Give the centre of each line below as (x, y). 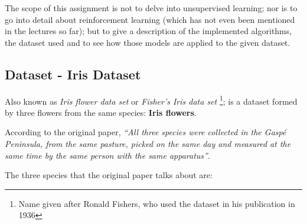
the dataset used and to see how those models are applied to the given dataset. (148, 42)
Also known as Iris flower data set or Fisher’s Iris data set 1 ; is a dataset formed (151, 100)
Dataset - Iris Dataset (73, 74)
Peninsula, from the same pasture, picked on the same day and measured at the (148, 144)
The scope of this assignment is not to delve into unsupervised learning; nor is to (151, 8)
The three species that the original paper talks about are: (109, 175)
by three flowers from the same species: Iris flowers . (101, 112)
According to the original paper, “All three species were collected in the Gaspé (146, 132)
